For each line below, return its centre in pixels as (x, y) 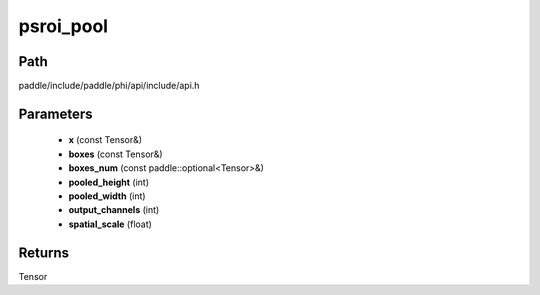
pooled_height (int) (109, 182)
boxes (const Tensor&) (116, 154)
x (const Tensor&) (105, 140)
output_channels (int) (114, 210)
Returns (44, 252)
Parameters (55, 113)
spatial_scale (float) (110, 224)
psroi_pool (63, 26)
